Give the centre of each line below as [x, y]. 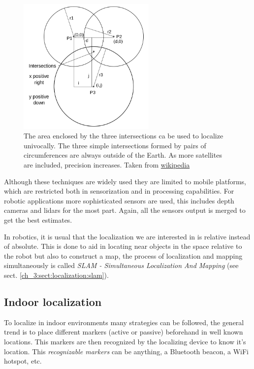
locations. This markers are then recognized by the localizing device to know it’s [125, 341]
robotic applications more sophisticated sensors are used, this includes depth [119, 200]
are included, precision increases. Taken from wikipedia [107, 165]
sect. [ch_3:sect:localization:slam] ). [56, 275]
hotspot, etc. [23, 361]
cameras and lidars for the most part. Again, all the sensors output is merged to [125, 210]
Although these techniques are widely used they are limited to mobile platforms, [125, 181]
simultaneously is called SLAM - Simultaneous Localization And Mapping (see [121, 265]
